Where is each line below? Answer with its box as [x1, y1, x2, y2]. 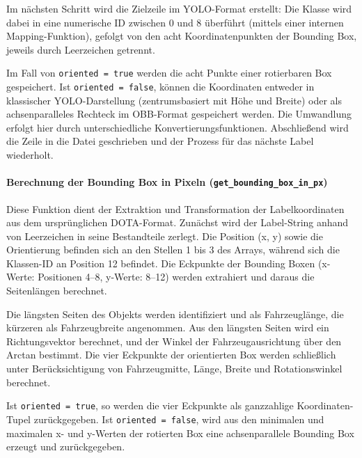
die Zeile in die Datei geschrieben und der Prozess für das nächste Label [6, 134, 314, 148]
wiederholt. [6, 148, 54, 162]
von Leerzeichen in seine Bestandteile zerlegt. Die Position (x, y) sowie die [6, 228, 323, 243]
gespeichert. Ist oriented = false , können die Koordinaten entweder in [6, 79, 315, 94]
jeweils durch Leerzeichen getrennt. [6, 42, 155, 56]
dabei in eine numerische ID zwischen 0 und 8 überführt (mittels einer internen [6, 15, 344, 29]
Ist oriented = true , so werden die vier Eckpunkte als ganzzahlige [6, 398, 294, 413]
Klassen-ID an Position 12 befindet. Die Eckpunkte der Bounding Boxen [6, 255, 315, 270]
